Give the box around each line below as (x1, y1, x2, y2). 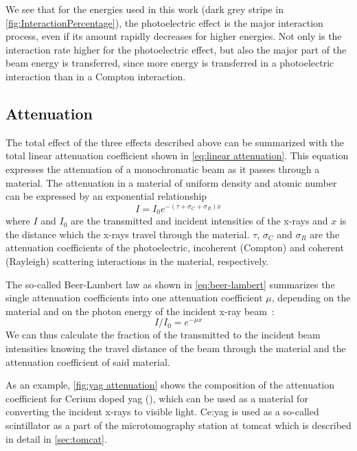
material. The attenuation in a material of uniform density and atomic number (5, 175, 337, 189)
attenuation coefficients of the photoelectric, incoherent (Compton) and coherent (5, 240, 344, 255)
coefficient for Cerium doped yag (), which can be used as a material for (5, 391, 308, 405)
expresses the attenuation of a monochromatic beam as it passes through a (5, 161, 320, 176)
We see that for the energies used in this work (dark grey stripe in (5, 2, 284, 16)
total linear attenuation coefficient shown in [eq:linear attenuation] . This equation (5, 148, 349, 163)
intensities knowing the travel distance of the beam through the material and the (5, 340, 346, 355)
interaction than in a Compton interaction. (5, 69, 186, 83)
